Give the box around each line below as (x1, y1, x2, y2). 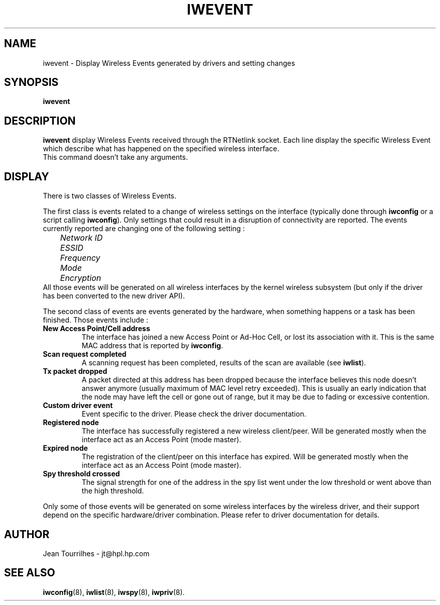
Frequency (60, 253, 100, 263)
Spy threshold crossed (43, 469, 120, 478)
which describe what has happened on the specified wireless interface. (43, 144, 279, 153)
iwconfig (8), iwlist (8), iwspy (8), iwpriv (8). (43, 587, 185, 596)
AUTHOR (4, 528, 50, 541)
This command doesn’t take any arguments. (43, 153, 188, 162)
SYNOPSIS (4, 76, 59, 89)
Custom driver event (43, 401, 113, 410)
